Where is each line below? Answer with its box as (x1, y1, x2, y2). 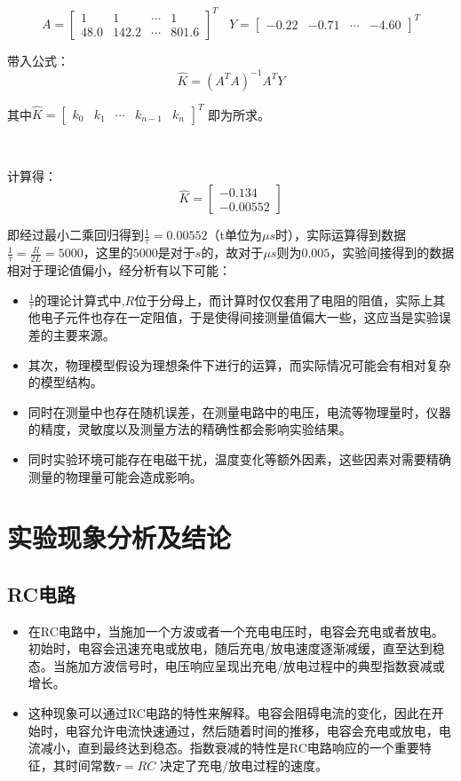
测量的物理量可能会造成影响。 (28, 467, 203, 485)
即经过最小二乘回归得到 (7, 225, 144, 244)
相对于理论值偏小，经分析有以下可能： (7, 260, 231, 279)
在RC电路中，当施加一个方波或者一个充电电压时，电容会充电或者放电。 (28, 621, 444, 640)
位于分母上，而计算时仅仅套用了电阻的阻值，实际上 (134, 290, 433, 309)
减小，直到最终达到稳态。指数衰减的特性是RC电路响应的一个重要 (40, 738, 419, 757)
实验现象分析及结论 (7, 519, 232, 556)
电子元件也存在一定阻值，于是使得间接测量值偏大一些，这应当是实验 (40, 308, 439, 327)
